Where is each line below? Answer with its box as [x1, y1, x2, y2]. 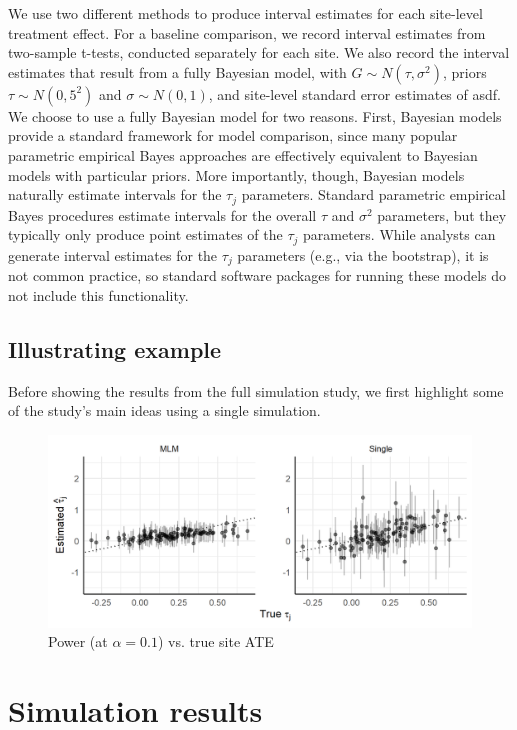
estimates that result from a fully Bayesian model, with [8, 61, 347, 82]
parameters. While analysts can [303, 224, 496, 245]
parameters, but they [377, 204, 507, 225]
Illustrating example [8, 333, 222, 364]
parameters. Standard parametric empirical [241, 184, 506, 205]
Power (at [48, 631, 108, 652]
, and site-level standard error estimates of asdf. [208, 83, 501, 104]
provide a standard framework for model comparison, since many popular [8, 125, 458, 146]
